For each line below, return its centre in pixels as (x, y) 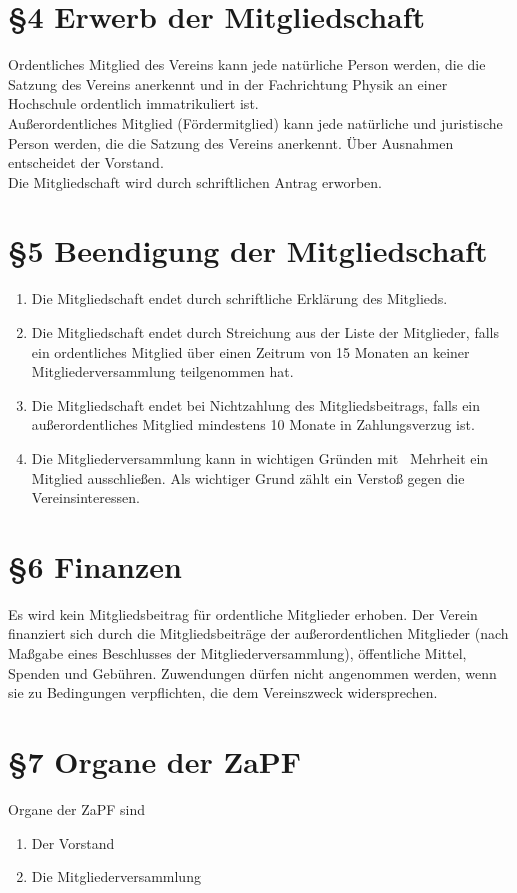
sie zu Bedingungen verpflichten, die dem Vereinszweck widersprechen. (223, 692)
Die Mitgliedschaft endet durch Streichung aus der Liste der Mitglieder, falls (265, 332)
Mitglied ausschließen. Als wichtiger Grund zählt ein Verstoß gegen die (248, 477)
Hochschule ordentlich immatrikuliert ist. (133, 103)
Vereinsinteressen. (85, 497)
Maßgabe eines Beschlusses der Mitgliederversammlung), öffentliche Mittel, (237, 653)
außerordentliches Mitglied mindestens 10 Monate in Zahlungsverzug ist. (253, 424)
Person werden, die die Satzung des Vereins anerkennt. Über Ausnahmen (231, 142)
